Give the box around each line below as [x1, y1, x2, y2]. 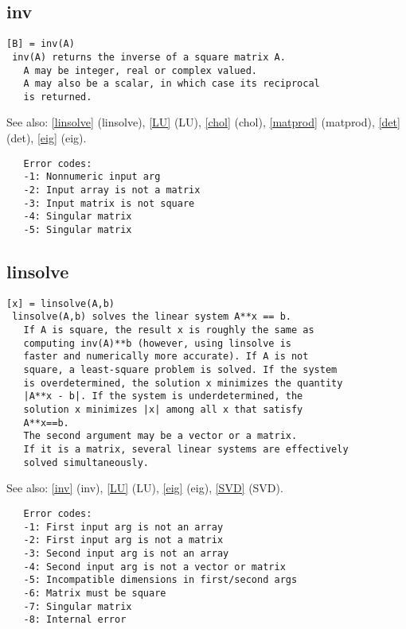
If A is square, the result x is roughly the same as [23, 324, 314, 336]
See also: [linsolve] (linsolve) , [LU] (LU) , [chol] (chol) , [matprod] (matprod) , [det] [6, 114, 400, 130]
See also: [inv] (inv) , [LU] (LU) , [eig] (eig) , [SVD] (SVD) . [6, 480, 283, 496]
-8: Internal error [23, 614, 127, 626]
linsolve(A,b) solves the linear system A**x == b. [12, 311, 291, 323]
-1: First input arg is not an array [23, 521, 224, 533]
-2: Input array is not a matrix [23, 184, 201, 196]
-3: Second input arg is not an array [23, 547, 229, 559]
